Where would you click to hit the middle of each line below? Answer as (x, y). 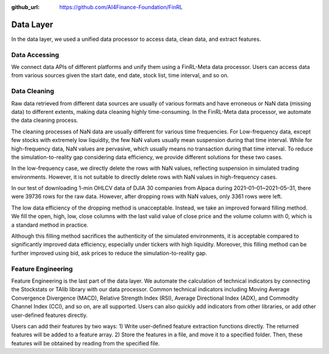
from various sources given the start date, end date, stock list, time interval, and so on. (120, 76)
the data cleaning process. (45, 120)
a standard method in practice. (50, 225)
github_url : (25, 7)
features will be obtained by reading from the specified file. (86, 343)
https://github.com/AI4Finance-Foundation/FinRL (121, 7)
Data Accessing (35, 55)
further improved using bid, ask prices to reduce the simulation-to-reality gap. (109, 253)
